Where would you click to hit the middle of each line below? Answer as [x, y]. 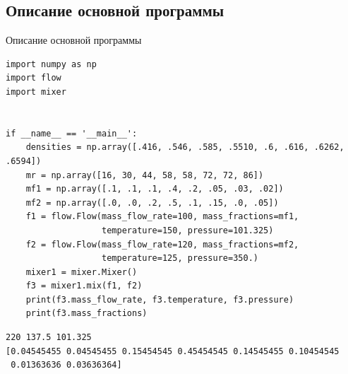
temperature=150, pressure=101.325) [188, 230]
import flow [34, 78]
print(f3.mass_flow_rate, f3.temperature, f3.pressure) [160, 299]
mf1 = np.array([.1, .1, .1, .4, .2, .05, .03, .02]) [155, 189]
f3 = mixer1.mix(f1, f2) [84, 286]
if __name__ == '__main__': [72, 133]
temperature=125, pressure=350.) [180, 258]
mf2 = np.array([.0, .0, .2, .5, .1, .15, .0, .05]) [152, 203]
